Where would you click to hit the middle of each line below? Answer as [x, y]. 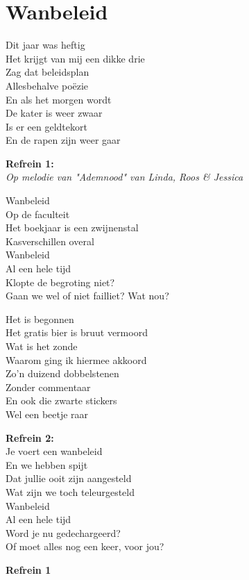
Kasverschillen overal [50, 241]
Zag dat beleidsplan [48, 72]
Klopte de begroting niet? [60, 282]
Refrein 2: [30, 437]
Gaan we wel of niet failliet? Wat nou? [87, 296]
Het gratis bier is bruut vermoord [77, 332]
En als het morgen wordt [59, 99]
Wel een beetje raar [47, 414]
